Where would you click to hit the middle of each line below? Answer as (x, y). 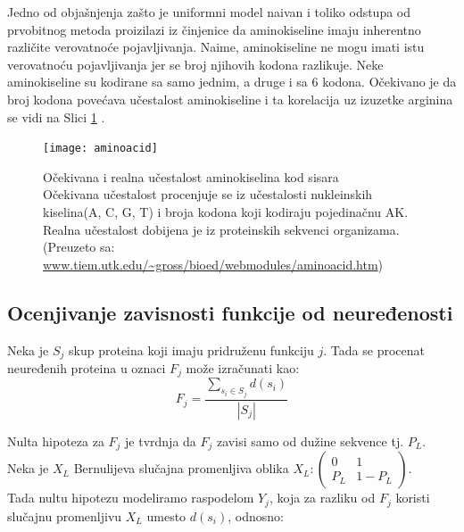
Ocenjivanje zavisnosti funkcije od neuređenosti (230, 312)
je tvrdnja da (161, 441)
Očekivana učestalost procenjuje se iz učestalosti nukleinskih (208, 194)
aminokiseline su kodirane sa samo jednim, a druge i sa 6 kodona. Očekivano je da (232, 82)
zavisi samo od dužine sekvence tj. (311, 441)
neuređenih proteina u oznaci (87, 368)
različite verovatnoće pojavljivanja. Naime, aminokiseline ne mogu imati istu (216, 47)
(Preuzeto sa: (79, 247)
